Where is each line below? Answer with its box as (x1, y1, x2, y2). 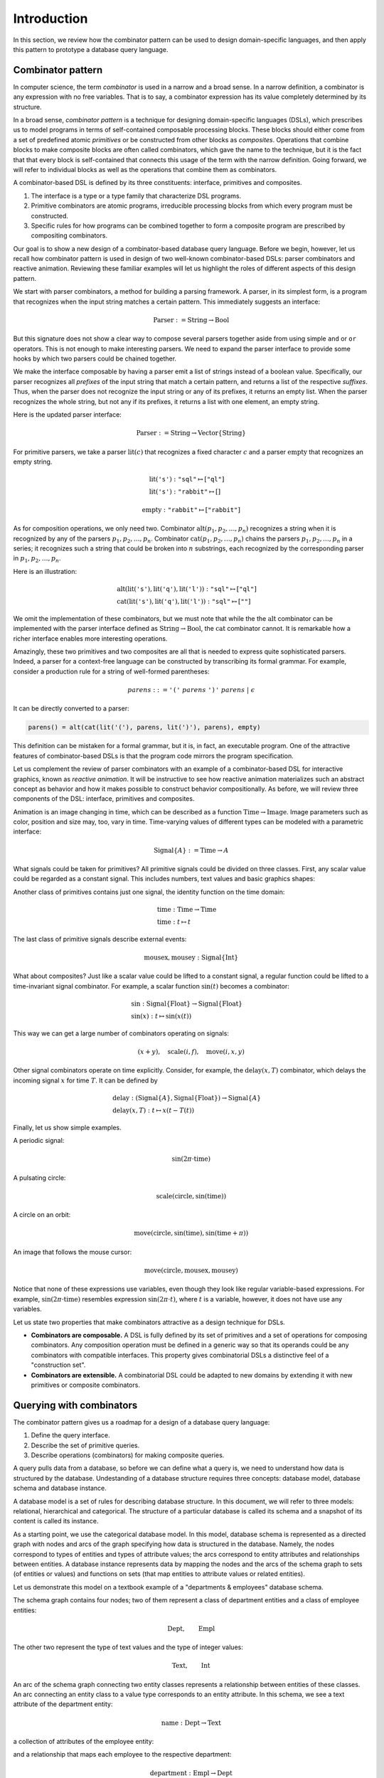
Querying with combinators (13, 1399, 138, 1411)
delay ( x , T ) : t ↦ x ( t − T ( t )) (112, 1106, 195, 1114)
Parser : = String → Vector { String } (136, 429, 247, 437)
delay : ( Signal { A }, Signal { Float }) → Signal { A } (112, 1094, 261, 1102)
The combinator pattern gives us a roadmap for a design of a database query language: (13, 1417, 270, 1426)
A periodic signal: (13, 1136, 65, 1145)
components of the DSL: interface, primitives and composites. (13, 794, 195, 803)
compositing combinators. (31, 231, 108, 240)
